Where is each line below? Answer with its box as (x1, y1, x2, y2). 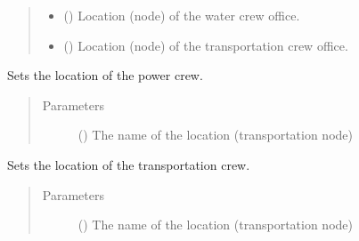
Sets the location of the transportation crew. (7, 155, 250, 173)
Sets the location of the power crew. (7, 66, 203, 84)
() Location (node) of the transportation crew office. (63, 36, 348, 54)
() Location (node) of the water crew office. (63, 6, 300, 24)
